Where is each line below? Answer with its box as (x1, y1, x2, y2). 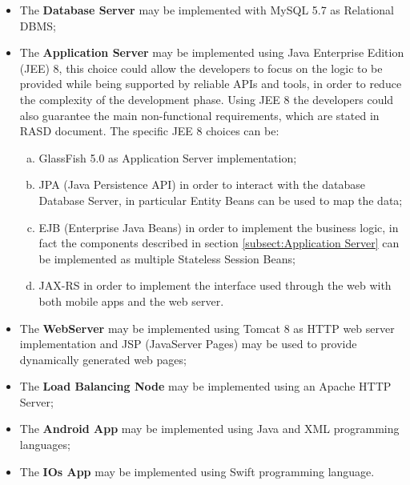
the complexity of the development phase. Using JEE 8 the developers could (19, 90, 394, 107)
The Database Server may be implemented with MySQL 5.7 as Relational (19, 2, 394, 18)
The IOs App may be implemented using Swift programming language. (19, 463, 375, 479)
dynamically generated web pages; (19, 351, 187, 367)
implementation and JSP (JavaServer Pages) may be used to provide (19, 335, 357, 352)
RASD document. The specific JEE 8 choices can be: (19, 122, 279, 139)
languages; (19, 436, 70, 453)
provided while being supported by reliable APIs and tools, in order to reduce (19, 75, 402, 92)
